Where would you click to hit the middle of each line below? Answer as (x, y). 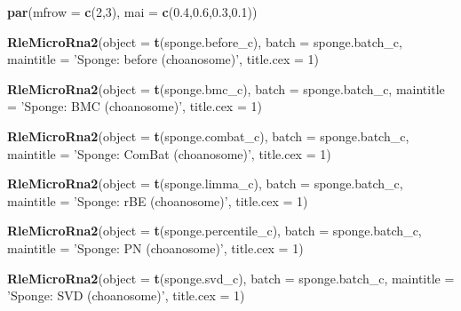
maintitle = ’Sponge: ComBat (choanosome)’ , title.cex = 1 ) (169, 153)
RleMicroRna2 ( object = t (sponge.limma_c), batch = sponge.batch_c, (205, 183)
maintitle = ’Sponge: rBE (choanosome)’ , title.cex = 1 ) (158, 200)
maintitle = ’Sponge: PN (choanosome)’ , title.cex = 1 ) (155, 247)
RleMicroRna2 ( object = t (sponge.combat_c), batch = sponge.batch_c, (208, 136)
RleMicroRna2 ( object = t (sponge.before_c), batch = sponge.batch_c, (205, 41)
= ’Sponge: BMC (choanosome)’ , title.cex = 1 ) (135, 106)
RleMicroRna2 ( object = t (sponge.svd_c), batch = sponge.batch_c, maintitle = (231, 278)
